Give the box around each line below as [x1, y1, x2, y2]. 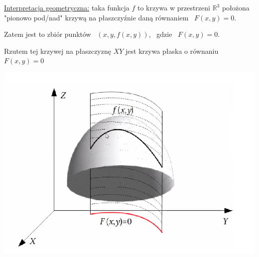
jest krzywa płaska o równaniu [126, 45, 219, 56]
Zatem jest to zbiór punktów [4, 29, 91, 39]
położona [222, 2, 250, 12]
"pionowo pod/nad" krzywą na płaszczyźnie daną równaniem [4, 12, 189, 22]
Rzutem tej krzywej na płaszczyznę [4, 45, 111, 56]
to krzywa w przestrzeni [137, 2, 210, 12]
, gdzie [148, 29, 172, 39]
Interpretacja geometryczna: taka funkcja [4, 2, 129, 12]
